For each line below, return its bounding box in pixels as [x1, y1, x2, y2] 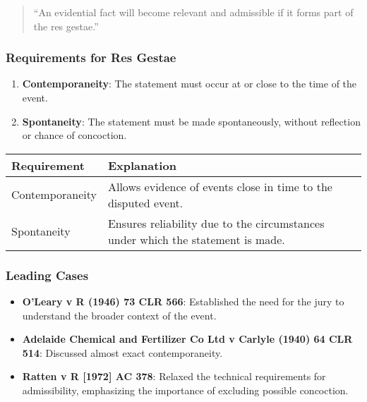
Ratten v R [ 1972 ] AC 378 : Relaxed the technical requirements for [22, 369, 326, 384]
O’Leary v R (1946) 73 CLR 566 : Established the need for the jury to [22, 294, 344, 308]
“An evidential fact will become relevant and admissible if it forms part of [33, 5, 354, 19]
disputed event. [107, 194, 183, 211]
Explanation [107, 157, 176, 173]
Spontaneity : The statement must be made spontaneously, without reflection [22, 114, 361, 128]
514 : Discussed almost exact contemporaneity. [22, 345, 223, 360]
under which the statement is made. [107, 231, 285, 248]
